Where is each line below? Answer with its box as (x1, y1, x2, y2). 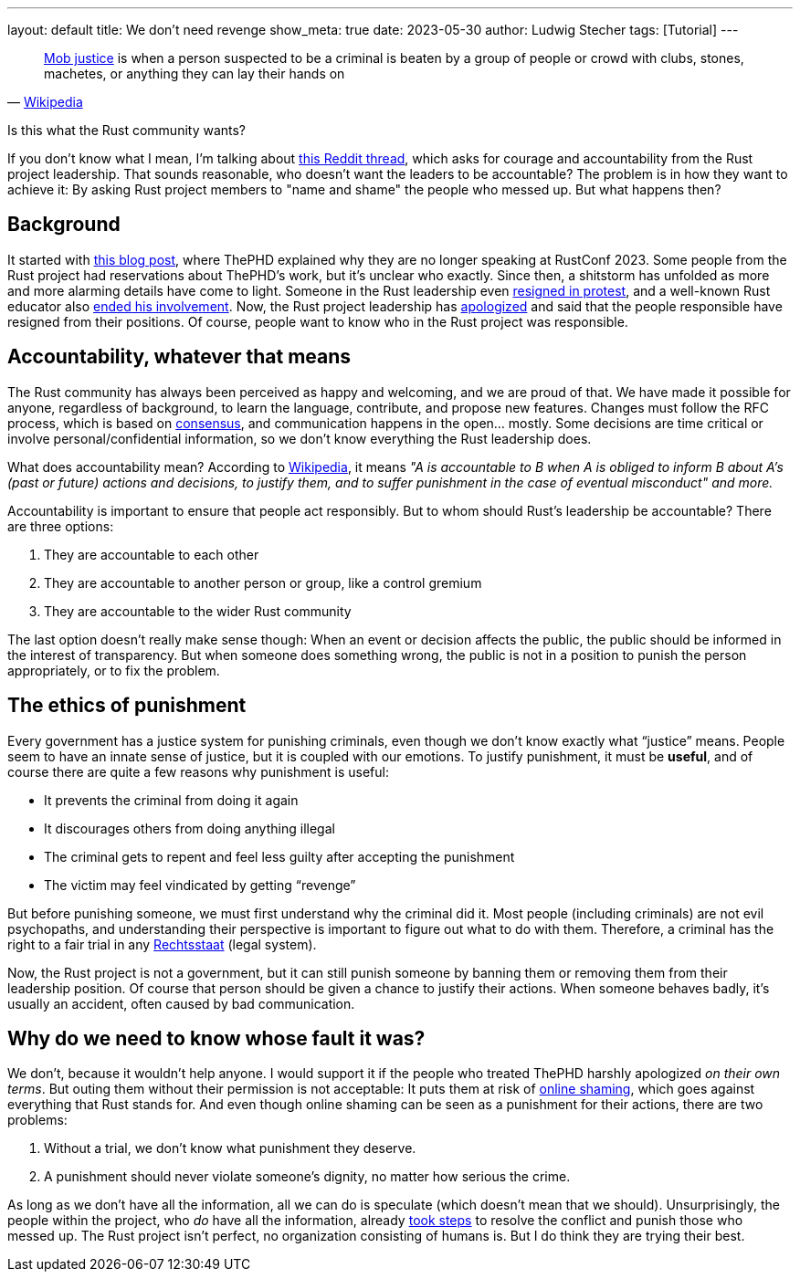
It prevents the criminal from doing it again (44, 792, 299, 808)
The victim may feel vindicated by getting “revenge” (44, 876, 356, 893)
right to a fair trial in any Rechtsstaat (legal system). (7, 936, 317, 952)
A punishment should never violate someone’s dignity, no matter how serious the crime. (44, 1169, 571, 1185)
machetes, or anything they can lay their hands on (44, 66, 345, 81)
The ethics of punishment (7, 694, 247, 718)
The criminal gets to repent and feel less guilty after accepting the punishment (44, 848, 515, 865)
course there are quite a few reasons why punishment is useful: (7, 763, 389, 780)
